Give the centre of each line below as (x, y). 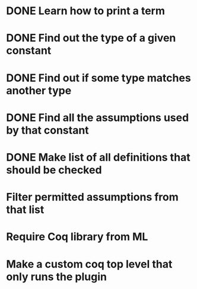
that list (25, 210)
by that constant (47, 130)
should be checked (54, 170)
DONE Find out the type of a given (91, 38)
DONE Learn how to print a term (85, 11)
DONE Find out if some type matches (99, 78)
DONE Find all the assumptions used (98, 117)
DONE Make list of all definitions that (99, 157)
